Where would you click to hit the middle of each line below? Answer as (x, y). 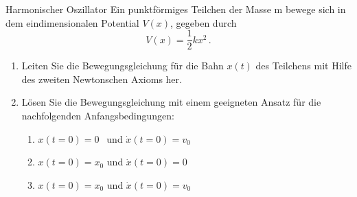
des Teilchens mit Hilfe (303, 66)
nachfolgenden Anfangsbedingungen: (98, 116)
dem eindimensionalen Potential (72, 22)
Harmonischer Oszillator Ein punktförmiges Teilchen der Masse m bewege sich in (176, 9)
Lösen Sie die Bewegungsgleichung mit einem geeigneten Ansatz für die (171, 102)
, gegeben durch (204, 22)
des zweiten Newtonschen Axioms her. (102, 79)
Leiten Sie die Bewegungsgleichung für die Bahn (123, 66)
